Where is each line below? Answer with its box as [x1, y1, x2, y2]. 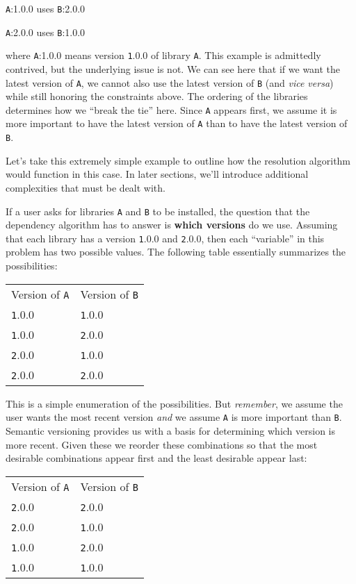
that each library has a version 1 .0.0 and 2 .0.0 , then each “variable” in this [6, 231, 325, 245]
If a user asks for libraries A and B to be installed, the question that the [6, 203, 310, 218]
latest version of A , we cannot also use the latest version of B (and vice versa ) [6, 75, 334, 90]
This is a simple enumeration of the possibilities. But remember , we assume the [6, 396, 343, 410]
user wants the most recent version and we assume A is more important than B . [6, 410, 342, 424]
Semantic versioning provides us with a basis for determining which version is [6, 423, 336, 437]
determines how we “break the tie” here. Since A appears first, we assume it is [6, 102, 337, 117]
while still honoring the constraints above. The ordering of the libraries [6, 89, 308, 103]
